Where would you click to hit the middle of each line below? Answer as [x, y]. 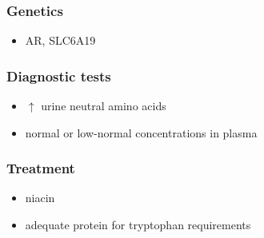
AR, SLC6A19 [60, 40]
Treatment [41, 168]
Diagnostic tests [59, 75]
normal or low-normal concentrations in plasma [141, 132]
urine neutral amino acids [104, 106]
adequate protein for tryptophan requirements [138, 225]
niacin [40, 198]
